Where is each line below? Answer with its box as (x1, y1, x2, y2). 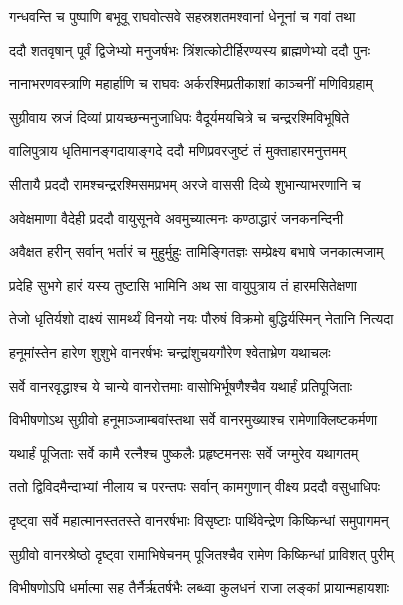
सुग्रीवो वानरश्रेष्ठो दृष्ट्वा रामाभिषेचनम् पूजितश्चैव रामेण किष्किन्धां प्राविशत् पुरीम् (9, 543, 394, 564)
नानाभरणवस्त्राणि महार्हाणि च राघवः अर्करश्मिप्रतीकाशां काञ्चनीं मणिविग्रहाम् (9, 73, 373, 94)
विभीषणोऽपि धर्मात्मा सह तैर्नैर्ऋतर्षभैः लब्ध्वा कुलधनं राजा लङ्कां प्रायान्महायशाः (9, 577, 390, 598)
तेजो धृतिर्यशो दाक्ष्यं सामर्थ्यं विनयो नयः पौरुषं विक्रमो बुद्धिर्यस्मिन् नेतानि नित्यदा (9, 308, 394, 329)
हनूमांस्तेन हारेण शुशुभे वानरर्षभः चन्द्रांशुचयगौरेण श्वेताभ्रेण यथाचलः (9, 341, 331, 362)
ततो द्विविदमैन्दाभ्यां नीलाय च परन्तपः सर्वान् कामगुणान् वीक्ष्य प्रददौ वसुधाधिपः (9, 476, 381, 497)
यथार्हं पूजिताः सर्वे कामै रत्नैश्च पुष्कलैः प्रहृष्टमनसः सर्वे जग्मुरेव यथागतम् (9, 442, 359, 463)
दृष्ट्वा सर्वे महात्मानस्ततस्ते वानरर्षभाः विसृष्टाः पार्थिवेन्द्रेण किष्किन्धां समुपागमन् (9, 509, 389, 530)
